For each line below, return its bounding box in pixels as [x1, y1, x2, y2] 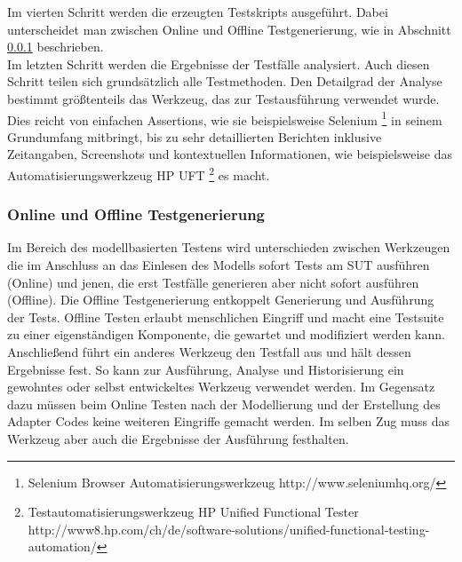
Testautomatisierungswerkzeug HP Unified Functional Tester [28, 503, 359, 521]
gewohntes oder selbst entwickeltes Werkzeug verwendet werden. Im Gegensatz [7, 377, 435, 396]
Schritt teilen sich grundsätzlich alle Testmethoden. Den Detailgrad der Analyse [7, 72, 442, 91]
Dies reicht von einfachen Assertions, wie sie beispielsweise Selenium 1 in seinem [7, 107, 442, 129]
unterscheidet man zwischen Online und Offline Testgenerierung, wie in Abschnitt [7, 20, 451, 38]
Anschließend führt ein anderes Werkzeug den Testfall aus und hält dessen [7, 343, 411, 361]
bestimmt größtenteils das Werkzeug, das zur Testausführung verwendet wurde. [7, 89, 440, 107]
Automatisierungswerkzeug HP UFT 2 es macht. [7, 163, 270, 184]
